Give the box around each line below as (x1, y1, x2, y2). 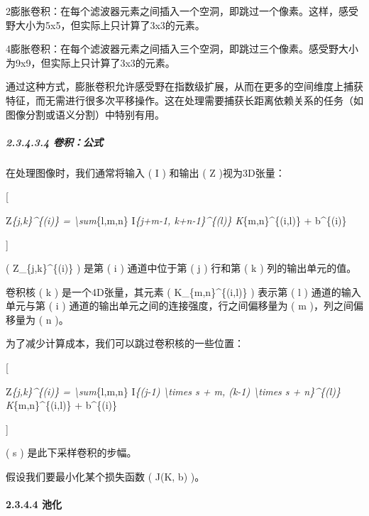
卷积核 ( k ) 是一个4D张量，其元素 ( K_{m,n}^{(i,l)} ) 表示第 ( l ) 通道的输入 (6, 284, 361, 299)
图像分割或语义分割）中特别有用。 (6, 106, 165, 121)
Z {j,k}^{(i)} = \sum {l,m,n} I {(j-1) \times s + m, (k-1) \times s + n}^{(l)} (6, 383, 341, 398)
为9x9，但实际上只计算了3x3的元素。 (6, 55, 175, 70)
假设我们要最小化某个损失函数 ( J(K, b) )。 (6, 469, 205, 484)
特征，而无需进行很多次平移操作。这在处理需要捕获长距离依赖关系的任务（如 (6, 92, 363, 107)
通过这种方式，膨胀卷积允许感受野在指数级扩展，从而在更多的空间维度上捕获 (6, 79, 363, 94)
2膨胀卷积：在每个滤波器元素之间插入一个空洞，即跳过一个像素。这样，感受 (6, 4, 358, 18)
